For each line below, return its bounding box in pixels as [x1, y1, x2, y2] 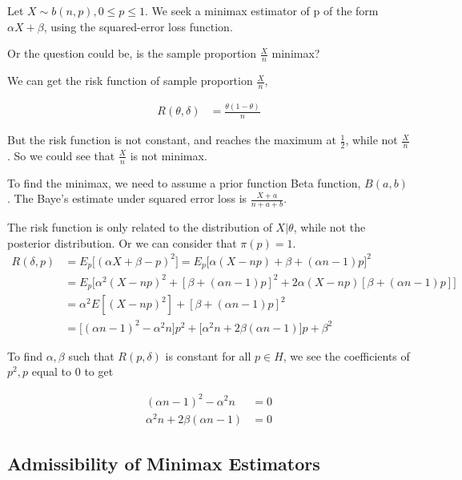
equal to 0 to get [31, 363, 114, 380]
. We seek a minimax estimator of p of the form [145, 2, 379, 18]
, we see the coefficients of [283, 347, 410, 364]
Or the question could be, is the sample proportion [7, 45, 257, 62]
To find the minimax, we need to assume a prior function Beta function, [7, 174, 361, 191]
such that [68, 347, 114, 364]
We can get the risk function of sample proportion [7, 72, 253, 89]
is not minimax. [130, 147, 207, 163]
